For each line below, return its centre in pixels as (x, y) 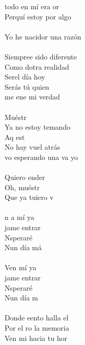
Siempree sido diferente (41, 56)
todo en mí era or (32, 6)
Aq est (15, 137)
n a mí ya (20, 217)
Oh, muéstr (22, 187)
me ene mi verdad (32, 97)
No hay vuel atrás (33, 147)
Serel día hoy (25, 77)
